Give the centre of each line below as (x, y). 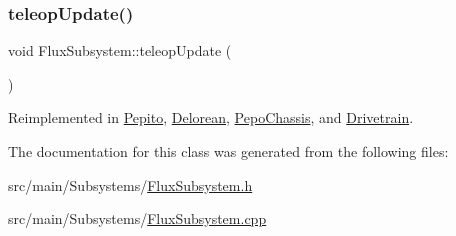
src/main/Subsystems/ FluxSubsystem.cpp (137, 218)
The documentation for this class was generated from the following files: (228, 151)
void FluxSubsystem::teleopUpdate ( (120, 50)
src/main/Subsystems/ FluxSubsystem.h (130, 184)
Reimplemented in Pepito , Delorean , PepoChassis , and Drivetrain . (211, 117)
